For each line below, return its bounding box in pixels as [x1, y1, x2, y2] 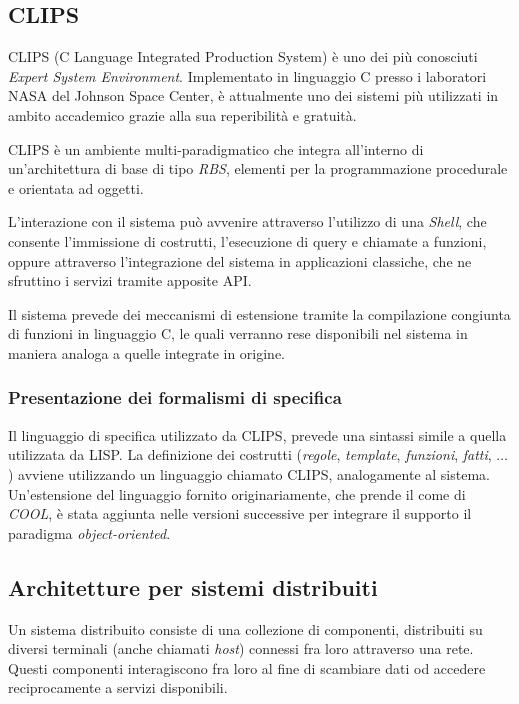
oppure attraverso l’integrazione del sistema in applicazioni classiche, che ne [8, 250, 472, 271]
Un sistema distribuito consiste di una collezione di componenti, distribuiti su [8, 618, 483, 639]
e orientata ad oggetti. [8, 177, 144, 198]
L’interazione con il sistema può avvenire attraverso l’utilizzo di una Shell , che [8, 211, 487, 232]
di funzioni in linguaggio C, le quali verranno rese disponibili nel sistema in [8, 323, 468, 344]
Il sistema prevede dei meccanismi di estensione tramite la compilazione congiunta [8, 303, 511, 324]
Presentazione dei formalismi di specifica [8, 385, 342, 410]
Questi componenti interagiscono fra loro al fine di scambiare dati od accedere [8, 657, 486, 678]
